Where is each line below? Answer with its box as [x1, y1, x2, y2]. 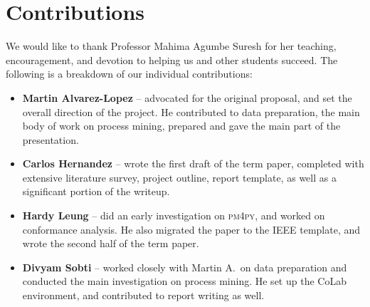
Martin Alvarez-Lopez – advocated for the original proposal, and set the [22, 90, 352, 105]
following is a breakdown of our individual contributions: [6, 66, 253, 81]
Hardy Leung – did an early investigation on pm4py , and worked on [22, 208, 325, 223]
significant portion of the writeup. [22, 184, 170, 199]
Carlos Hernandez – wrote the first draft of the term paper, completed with [22, 156, 364, 171]
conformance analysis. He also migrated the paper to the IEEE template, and [22, 222, 361, 236]
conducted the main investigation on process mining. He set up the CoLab [22, 274, 347, 288]
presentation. [22, 132, 79, 147]
